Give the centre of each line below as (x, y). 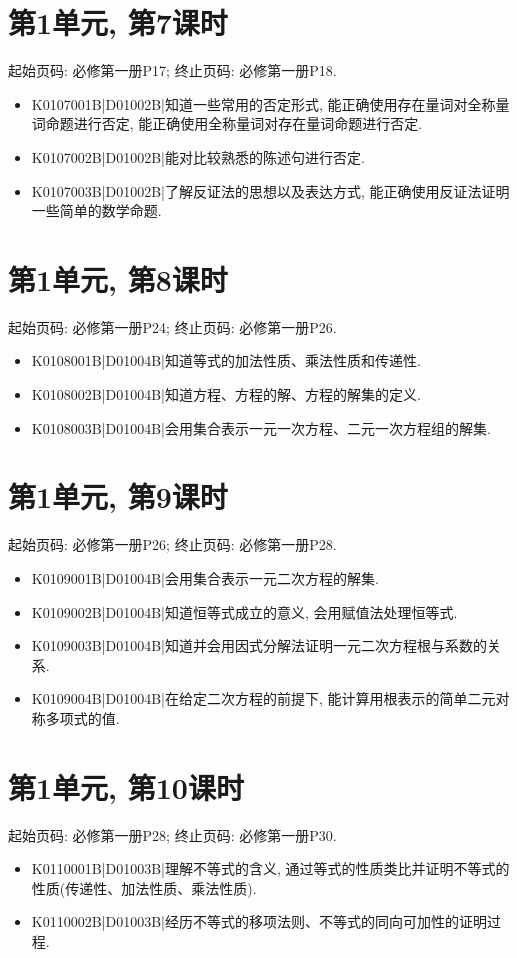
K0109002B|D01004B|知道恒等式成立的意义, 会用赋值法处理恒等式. (244, 611)
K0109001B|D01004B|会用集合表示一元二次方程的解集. (205, 577)
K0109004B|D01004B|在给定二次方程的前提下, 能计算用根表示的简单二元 (263, 698)
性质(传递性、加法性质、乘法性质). (144, 887)
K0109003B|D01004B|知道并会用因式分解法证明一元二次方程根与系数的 (259, 645)
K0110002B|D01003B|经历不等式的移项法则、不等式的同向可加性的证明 (259, 921)
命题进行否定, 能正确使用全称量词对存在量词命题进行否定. (234, 123)
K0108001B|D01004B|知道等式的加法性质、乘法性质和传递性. (226, 360)
